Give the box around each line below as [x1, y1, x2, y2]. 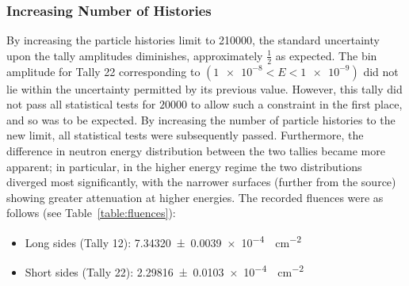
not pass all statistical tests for [6, 96, 156, 112]
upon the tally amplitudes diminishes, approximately [6, 47, 263, 63]
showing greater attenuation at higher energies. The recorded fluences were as [6, 189, 384, 205]
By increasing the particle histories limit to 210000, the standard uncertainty [6, 32, 380, 48]
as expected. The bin [275, 47, 377, 63]
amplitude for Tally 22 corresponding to [6, 63, 201, 79]
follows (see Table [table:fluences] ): [6, 204, 176, 221]
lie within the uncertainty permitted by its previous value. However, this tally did [6, 80, 403, 97]
